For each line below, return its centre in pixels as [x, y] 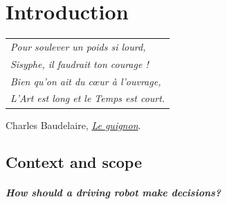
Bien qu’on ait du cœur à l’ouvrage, [86, 81]
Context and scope [74, 162]
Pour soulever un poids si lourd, [78, 46]
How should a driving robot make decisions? [113, 193]
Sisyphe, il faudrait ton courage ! [80, 63]
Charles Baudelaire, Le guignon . [73, 125]
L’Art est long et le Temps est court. [88, 98]
